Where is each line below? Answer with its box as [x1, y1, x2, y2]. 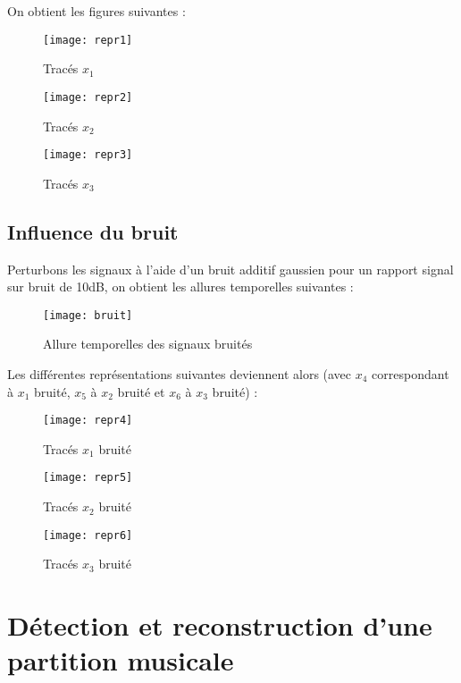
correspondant [372, 364, 449, 383]
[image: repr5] [43, 471, 133, 485]
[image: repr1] [43, 33, 133, 46]
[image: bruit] [43, 308, 133, 322]
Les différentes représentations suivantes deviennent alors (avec [7, 364, 352, 383]
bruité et [117, 382, 165, 401]
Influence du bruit [7, 217, 179, 245]
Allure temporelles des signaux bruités [43, 334, 253, 353]
